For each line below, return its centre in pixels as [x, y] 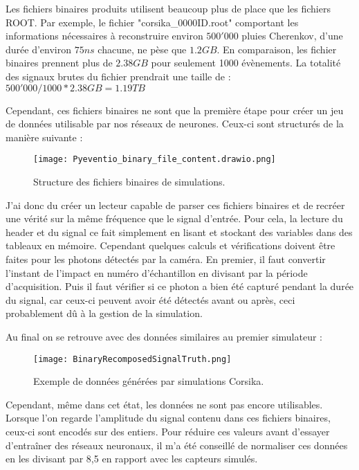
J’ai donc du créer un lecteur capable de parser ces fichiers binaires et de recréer [175, 205]
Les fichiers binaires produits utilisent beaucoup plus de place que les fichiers [168, 8]
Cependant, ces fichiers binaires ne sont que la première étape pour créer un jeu [175, 110]
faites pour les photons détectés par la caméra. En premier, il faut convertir [166, 259]
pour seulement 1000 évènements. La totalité [246, 63]
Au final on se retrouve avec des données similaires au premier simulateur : [164, 336]
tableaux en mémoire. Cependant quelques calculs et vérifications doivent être [171, 245]
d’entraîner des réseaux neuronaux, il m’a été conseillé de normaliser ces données [177, 445]
